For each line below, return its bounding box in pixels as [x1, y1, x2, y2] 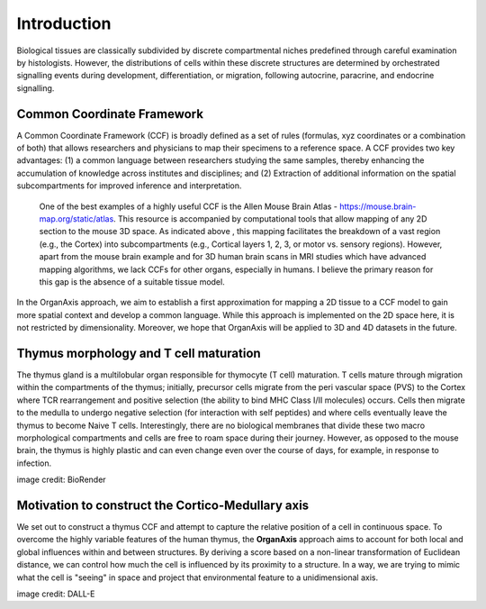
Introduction [16, 14, 112, 33]
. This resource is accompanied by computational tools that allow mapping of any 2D [112, 213, 427, 224]
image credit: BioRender [16, 474, 107, 486]
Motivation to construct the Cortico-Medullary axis [16, 497, 310, 513]
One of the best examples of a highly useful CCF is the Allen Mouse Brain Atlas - [39, 201, 337, 212]
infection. [16, 458, 52, 468]
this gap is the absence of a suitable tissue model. [39, 276, 225, 287]
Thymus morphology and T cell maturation [16, 345, 261, 360]
